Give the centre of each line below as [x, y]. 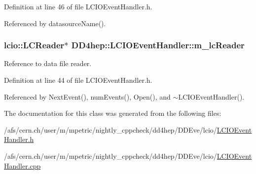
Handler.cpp [22, 165]
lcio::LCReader [34, 45]
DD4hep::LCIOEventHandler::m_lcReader [158, 45]
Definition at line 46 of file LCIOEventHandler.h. [78, 6]
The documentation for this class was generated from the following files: [113, 113]
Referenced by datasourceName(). [55, 23]
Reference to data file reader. [48, 63]
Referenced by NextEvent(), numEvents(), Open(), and [87, 96]
